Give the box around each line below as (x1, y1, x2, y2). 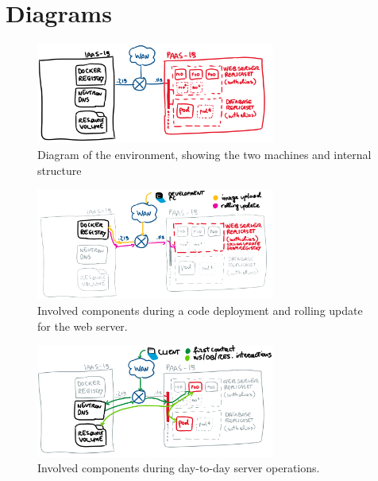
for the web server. (37, 317, 128, 334)
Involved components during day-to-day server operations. (37, 460, 320, 476)
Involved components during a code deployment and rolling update (37, 302, 363, 319)
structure (37, 161, 82, 178)
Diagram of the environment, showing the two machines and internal (37, 145, 372, 162)
